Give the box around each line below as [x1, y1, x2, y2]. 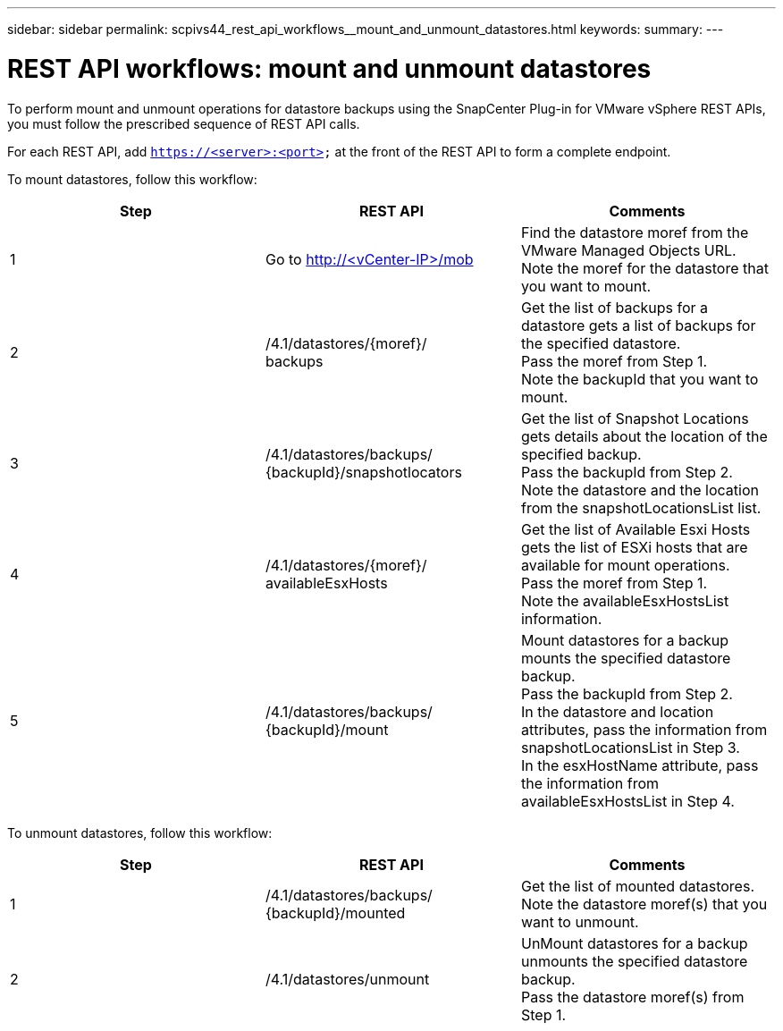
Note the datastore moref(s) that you [520, 894, 768, 913]
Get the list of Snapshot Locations [520, 409, 749, 427]
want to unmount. [520, 912, 639, 931]
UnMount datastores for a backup [520, 934, 748, 952]
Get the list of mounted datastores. [520, 876, 754, 895]
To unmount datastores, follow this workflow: [7, 824, 273, 841]
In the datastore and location [520, 702, 714, 721]
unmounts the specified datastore [520, 951, 748, 970]
